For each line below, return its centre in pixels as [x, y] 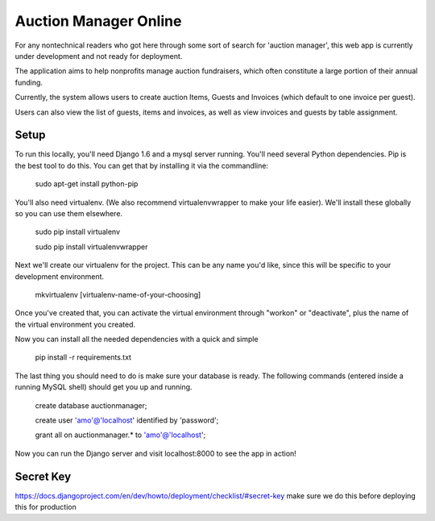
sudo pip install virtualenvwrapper [91, 247]
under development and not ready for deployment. [99, 56]
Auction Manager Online [98, 21]
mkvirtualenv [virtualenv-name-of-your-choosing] [118, 294]
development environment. [60, 276]
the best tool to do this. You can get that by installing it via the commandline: [142, 165]
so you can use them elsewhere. [69, 213]
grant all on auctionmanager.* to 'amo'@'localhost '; [120, 435]
